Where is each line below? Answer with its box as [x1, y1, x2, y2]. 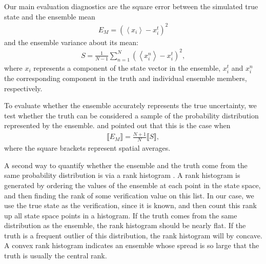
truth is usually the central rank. [4, 250, 107, 261]
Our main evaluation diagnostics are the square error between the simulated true [4, 1, 258, 11]
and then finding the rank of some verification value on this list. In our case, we [4, 190, 254, 200]
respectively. [4, 83, 43, 93]
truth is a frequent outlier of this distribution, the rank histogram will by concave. [4, 230, 262, 240]
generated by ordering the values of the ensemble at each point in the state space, [4, 179, 261, 190]
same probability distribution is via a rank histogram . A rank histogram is [4, 170, 240, 180]
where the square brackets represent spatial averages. [4, 143, 171, 153]
